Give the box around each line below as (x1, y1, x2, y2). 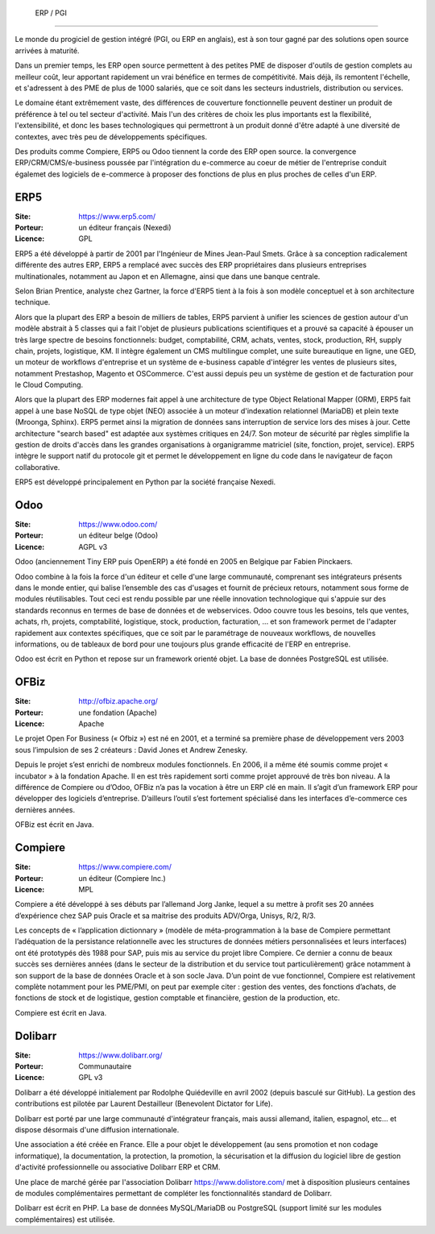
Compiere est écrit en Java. (14, 1008, 107, 1017)
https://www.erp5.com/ (78, 211, 156, 221)
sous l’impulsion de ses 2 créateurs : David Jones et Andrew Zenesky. (14, 745, 248, 754)
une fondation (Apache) (78, 708, 157, 717)
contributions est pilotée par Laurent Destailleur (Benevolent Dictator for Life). (14, 1099, 273, 1108)
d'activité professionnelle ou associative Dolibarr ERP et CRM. (14, 1162, 221, 1172)
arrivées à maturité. (14, 45, 80, 56)
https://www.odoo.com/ (78, 520, 158, 530)
